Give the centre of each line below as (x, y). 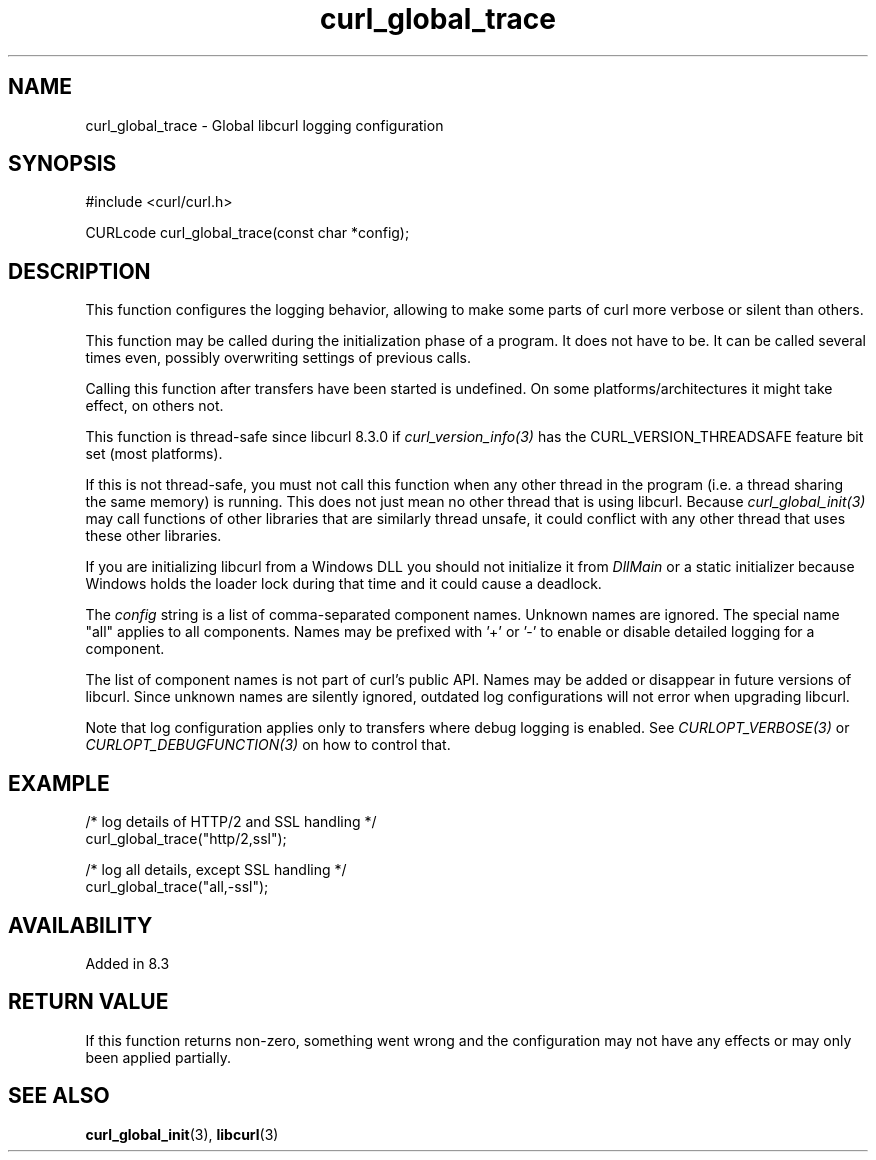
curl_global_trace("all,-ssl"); (177, 887)
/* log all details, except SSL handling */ (216, 870)
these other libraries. (153, 536)
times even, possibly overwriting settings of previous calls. (278, 358)
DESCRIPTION (79, 271)
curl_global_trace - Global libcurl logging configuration (264, 125)
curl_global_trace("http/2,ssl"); (186, 839)
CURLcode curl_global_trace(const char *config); (247, 233)
